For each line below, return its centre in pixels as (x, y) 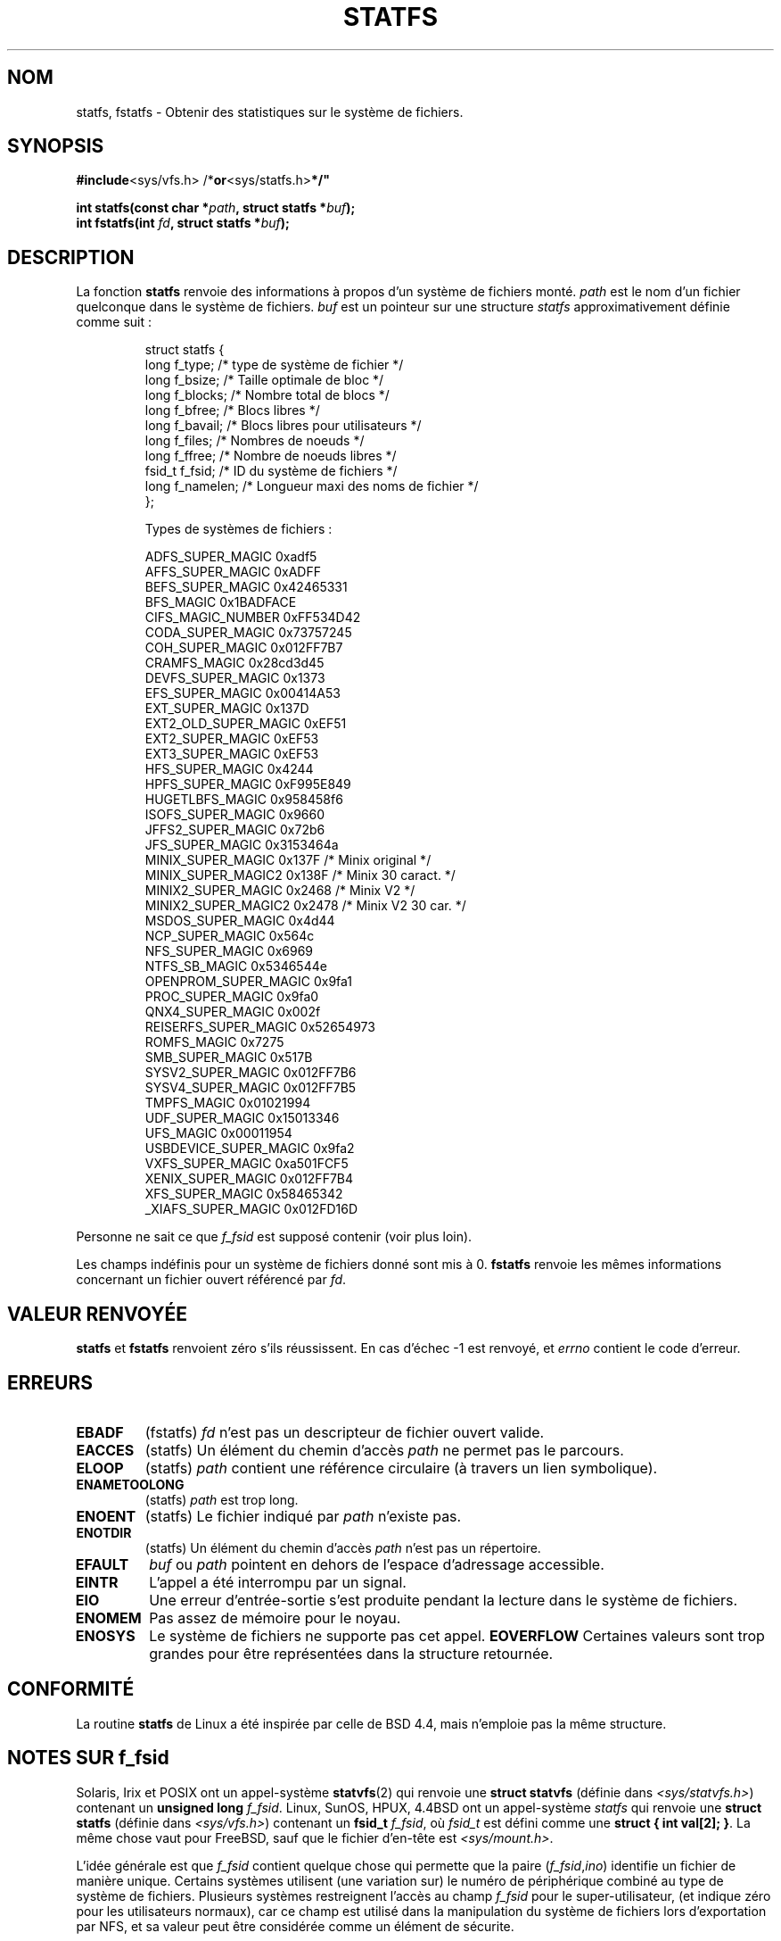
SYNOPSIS (56, 146)
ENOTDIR (104, 1532)
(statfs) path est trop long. (222, 1499)
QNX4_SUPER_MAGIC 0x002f (233, 1012)
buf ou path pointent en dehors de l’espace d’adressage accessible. (377, 1564)
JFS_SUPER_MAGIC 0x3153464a (242, 845)
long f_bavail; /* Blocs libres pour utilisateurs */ (283, 426)
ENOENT (106, 1516)
